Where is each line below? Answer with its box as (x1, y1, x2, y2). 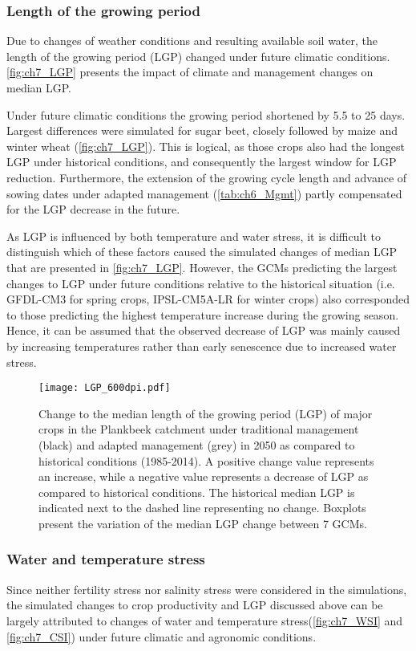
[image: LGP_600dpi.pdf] (38, 382, 171, 394)
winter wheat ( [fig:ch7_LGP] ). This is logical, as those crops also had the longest (6, 137, 405, 154)
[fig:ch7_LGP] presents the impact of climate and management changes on (6, 63, 374, 80)
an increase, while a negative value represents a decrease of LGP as (38, 468, 369, 485)
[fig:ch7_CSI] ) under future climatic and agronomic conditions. (6, 628, 317, 645)
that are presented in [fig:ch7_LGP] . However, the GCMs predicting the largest (6, 258, 398, 275)
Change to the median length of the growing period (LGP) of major (38, 405, 373, 421)
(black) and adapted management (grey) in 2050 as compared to (38, 436, 355, 453)
